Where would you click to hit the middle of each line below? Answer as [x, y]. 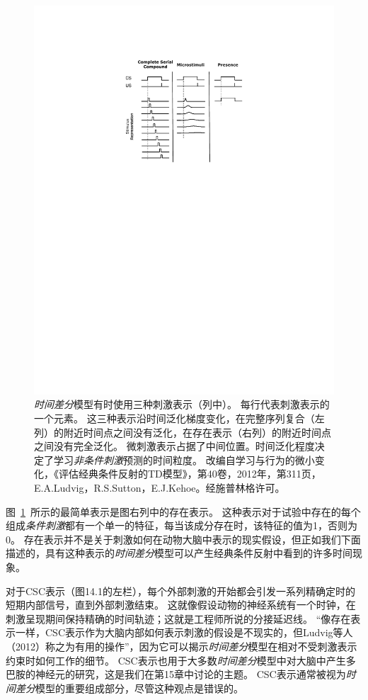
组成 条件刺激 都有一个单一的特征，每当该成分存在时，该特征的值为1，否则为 [182, 525]
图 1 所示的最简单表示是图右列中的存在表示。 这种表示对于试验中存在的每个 [183, 511]
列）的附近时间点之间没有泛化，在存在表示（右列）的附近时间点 [183, 432]
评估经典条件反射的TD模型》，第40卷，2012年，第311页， [190, 474]
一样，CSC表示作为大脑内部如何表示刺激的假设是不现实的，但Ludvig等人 [184, 632]
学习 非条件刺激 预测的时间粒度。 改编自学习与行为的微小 [184, 459]
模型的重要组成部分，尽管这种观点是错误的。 [139, 688]
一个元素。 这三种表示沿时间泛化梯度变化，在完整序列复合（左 [179, 418]
